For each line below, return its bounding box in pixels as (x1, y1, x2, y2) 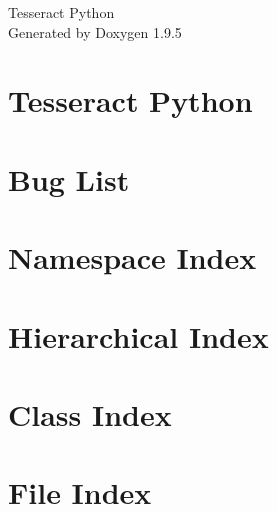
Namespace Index (8, 237, 257, 278)
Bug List (8, 158, 130, 199)
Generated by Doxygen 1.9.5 (8, 21, 182, 42)
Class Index (8, 393, 172, 434)
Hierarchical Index (8, 315, 269, 356)
